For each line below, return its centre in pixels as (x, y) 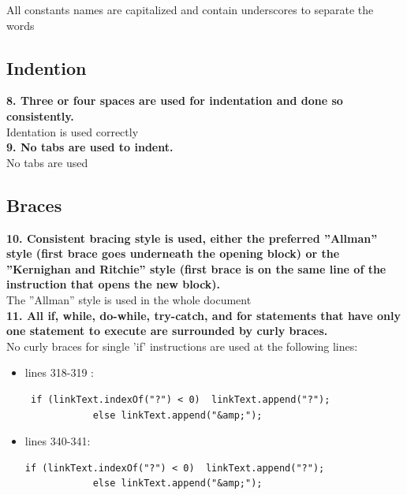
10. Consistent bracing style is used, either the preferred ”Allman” (192, 238)
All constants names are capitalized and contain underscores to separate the (190, 9)
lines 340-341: (58, 441)
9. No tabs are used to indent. (90, 147)
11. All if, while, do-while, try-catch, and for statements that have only (203, 315)
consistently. (40, 115)
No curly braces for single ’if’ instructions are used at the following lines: (182, 346)
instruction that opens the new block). (114, 284)
